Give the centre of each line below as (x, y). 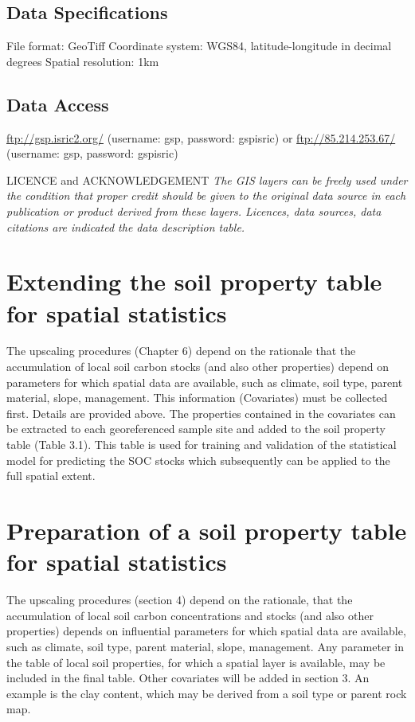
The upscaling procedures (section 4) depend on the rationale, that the (180, 600)
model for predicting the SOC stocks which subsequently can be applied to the (198, 460)
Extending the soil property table (194, 281)
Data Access (58, 104)
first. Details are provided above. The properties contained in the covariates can (201, 413)
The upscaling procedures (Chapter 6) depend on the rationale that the (181, 351)
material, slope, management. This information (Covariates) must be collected (197, 398)
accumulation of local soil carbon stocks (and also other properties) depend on (198, 367)
